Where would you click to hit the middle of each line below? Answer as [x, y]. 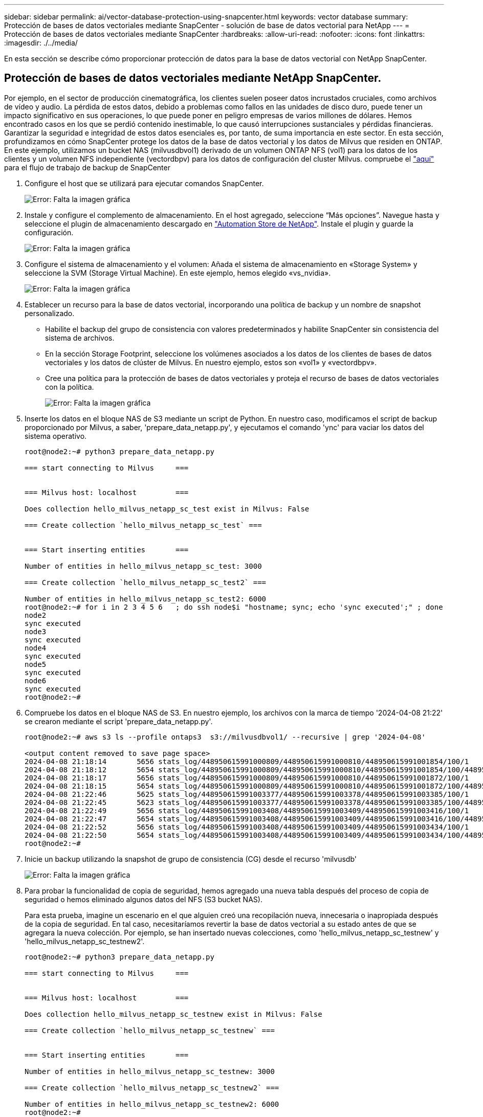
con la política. [70, 387]
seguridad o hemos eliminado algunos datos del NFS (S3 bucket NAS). [144, 899]
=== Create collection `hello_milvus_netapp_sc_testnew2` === [152, 1088]
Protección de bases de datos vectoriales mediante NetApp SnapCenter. [193, 78]
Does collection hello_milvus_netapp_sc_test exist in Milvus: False [167, 509]
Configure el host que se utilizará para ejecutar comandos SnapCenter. [144, 183]
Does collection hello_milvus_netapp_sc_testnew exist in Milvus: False [173, 1014]
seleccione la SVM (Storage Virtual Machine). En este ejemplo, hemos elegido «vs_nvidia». [178, 273]
